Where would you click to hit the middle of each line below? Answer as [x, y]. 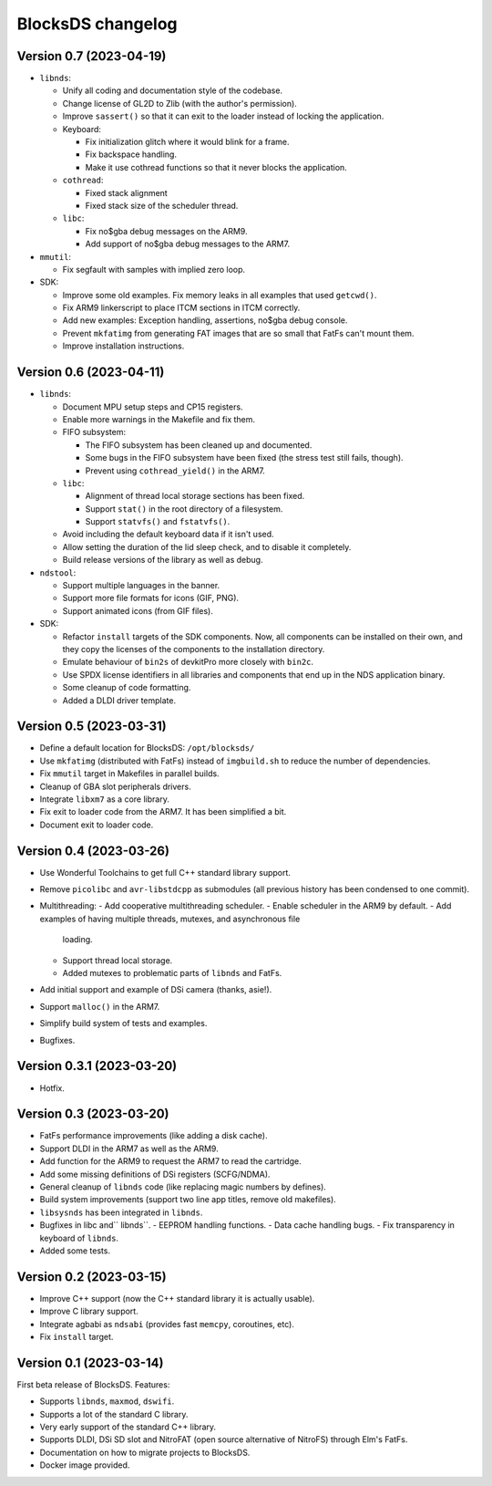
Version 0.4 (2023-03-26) [93, 851]
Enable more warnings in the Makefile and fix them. [159, 419]
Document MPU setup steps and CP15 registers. [153, 407]
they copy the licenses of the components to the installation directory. [194, 649]
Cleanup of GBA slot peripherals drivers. [115, 786]
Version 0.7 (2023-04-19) [92, 56]
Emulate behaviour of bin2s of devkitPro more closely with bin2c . [188, 662]
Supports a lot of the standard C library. [114, 1414]
